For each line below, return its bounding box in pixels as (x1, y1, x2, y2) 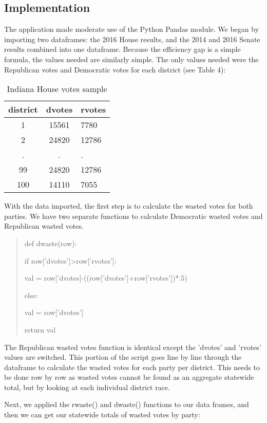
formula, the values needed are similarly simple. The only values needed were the (4, 53, 259, 64)
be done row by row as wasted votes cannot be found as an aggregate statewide (4, 372, 254, 382)
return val (24, 324, 56, 335)
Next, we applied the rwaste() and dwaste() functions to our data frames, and (4, 399, 249, 410)
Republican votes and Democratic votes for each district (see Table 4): (4, 64, 226, 75)
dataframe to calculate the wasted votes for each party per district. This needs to (4, 361, 260, 372)
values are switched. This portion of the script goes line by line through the (4, 352, 242, 362)
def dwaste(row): (24, 237, 77, 248)
